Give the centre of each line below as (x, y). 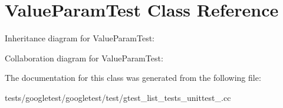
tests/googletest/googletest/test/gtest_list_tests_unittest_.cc (118, 97)
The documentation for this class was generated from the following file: (133, 78)
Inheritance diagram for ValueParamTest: (80, 38)
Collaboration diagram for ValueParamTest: (84, 58)
